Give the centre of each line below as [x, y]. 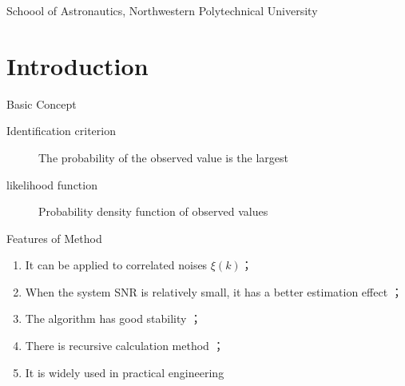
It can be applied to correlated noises [116, 265]
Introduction [77, 65]
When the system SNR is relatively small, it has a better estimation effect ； [214, 291]
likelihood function [52, 184]
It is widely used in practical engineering [125, 372]
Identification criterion [61, 131]
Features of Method [54, 238]
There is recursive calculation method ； [125, 346]
